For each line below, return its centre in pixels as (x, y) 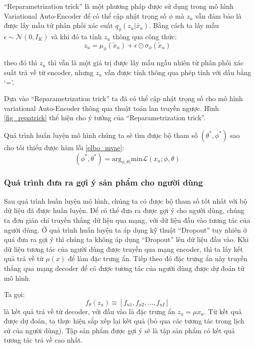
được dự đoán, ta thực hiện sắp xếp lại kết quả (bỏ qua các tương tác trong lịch (124, 321)
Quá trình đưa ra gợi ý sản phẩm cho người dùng (103, 182)
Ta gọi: (14, 294)
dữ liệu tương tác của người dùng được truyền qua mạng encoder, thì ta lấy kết (124, 249)
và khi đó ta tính (76, 36)
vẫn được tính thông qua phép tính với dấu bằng (178, 72)
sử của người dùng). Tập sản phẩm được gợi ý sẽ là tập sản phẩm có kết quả (119, 330)
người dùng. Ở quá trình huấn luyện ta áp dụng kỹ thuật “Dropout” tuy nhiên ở (126, 229)
